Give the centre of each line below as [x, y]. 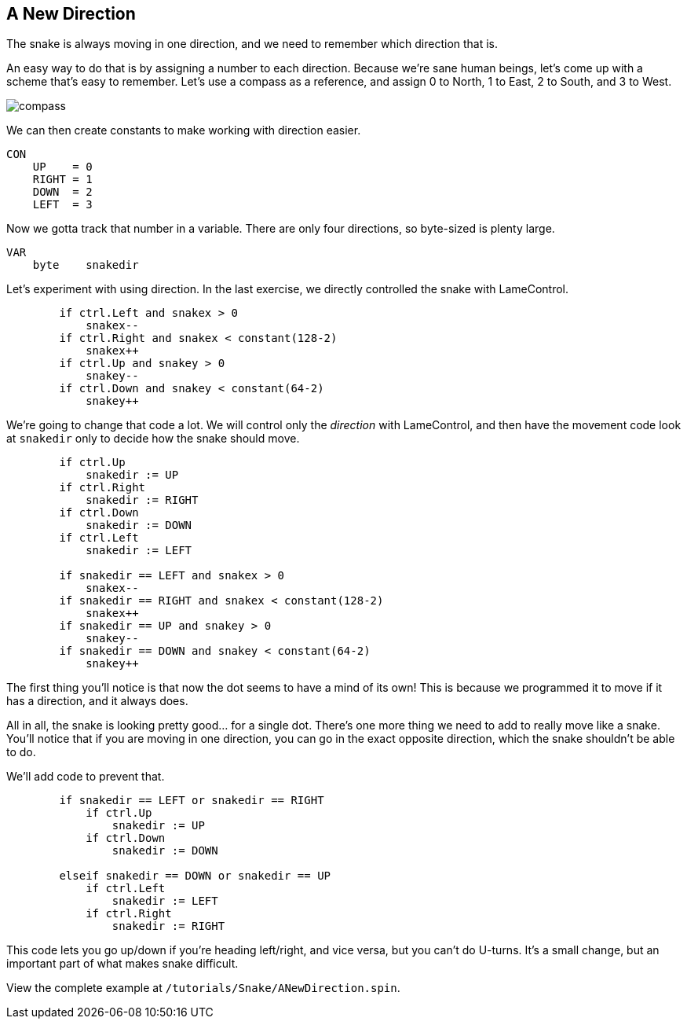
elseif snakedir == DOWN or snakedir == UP [195, 876]
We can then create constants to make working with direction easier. [184, 130]
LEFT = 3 [62, 205]
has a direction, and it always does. [97, 701]
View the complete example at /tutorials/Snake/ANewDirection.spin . [203, 988]
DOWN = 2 [62, 192]
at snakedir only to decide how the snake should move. [153, 439]
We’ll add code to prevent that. [86, 777]
